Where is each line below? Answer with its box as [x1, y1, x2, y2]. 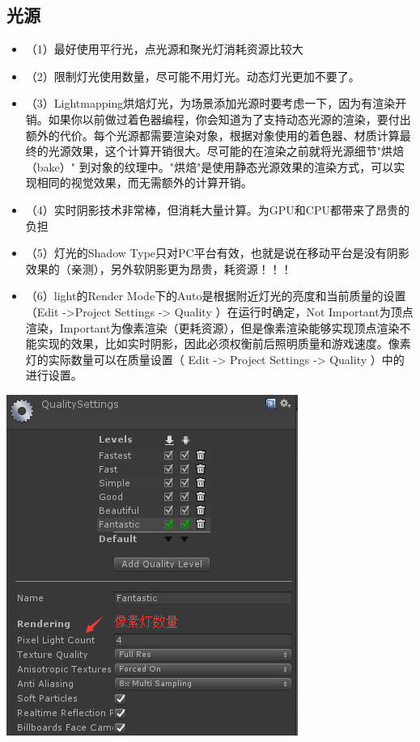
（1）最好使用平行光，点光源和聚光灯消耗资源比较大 [25, 40, 303, 57]
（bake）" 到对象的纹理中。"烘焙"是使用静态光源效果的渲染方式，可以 [25, 158, 394, 175]
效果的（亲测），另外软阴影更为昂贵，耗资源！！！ [25, 260, 292, 277]
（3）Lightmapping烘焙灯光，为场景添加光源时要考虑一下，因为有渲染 [25, 95, 396, 112]
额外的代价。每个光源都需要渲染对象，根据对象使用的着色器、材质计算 [25, 126, 400, 143]
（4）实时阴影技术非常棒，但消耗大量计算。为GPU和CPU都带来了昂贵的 [25, 201, 409, 218]
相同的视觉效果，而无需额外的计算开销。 [36, 174, 252, 191]
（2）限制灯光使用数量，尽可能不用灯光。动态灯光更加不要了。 [25, 67, 360, 84]
